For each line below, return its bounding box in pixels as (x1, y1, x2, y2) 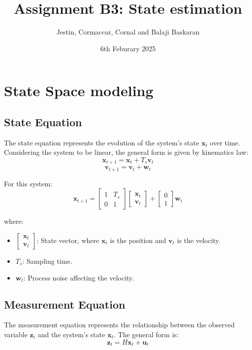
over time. (210, 137, 240, 147)
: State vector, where (36, 235, 99, 245)
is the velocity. (177, 235, 220, 245)
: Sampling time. (22, 255, 72, 266)
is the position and (110, 235, 166, 245)
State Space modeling (4, 80, 154, 101)
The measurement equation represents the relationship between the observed (4, 319, 235, 330)
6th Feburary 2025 (100, 43, 156, 53)
